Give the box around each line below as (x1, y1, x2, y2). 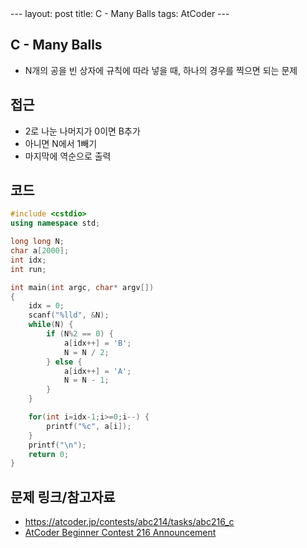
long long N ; (10, 237, 65, 247)
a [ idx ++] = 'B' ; (63, 338, 132, 348)
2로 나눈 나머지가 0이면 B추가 (24, 125, 141, 137)
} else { (46, 357, 83, 367)
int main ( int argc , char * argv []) (10, 282, 155, 292)
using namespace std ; (10, 218, 101, 229)
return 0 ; (28, 449, 70, 459)
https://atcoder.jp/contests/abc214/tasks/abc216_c (24, 516, 235, 528)
